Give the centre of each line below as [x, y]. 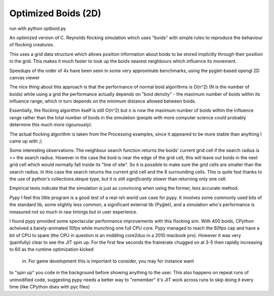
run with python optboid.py [38, 28]
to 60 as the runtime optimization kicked [52, 249]
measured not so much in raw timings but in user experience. [74, 212]
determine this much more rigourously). [51, 125]
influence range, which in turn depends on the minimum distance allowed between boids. [103, 101]
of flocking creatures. [32, 45]
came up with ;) [26, 141]
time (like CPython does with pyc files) [49, 287]
